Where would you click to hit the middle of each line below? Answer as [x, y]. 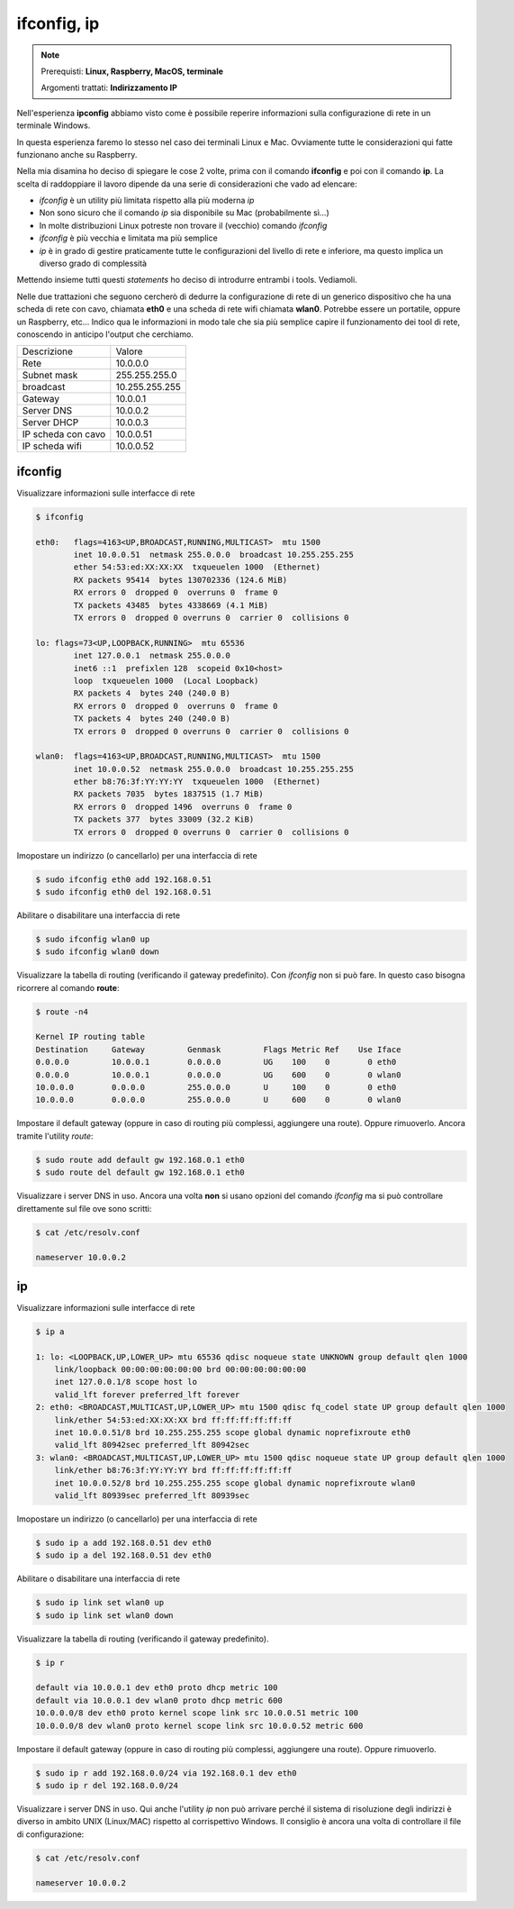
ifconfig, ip [58, 23]
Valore [129, 351]
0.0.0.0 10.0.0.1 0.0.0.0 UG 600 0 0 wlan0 [218, 1075]
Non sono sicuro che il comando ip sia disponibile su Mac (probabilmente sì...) [185, 213]
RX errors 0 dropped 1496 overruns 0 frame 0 [183, 807]
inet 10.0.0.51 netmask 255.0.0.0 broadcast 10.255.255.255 [214, 555]
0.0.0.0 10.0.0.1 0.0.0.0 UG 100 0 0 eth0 [216, 1062]
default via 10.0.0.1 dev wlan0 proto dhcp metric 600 [159, 1700]
